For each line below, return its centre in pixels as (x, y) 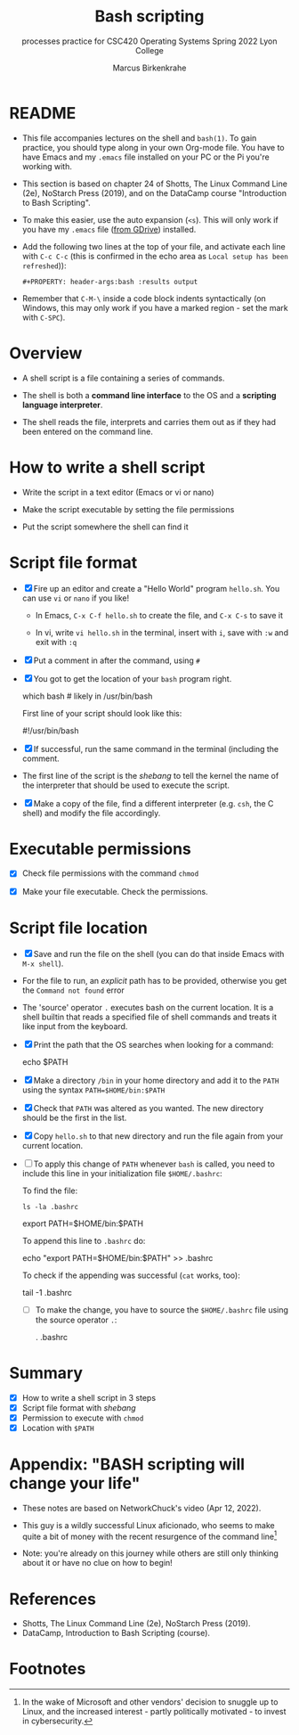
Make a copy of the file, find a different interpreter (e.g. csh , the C (154, 803)
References (53, 1599)
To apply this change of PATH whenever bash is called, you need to (154, 1164)
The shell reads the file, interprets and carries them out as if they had (149, 421)
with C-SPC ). (44, 317)
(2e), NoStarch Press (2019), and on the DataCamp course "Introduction (154, 192)
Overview (46, 353)
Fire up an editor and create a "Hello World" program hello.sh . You (157, 588)
